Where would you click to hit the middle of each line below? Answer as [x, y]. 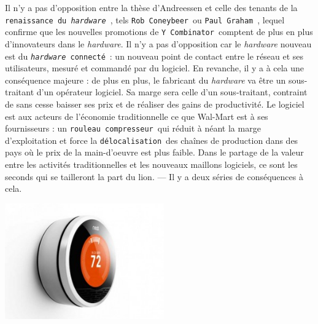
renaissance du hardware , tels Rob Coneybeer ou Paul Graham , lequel [145, 19]
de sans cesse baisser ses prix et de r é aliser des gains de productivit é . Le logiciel [155, 104]
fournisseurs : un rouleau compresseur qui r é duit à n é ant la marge [133, 128]
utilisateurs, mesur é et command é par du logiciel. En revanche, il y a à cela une [155, 68]
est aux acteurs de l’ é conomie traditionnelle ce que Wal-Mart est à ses [137, 116]
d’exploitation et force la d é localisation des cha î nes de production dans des [152, 140]
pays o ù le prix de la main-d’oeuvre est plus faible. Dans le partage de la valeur [154, 152]
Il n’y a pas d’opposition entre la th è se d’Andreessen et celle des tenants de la [151, 7]
